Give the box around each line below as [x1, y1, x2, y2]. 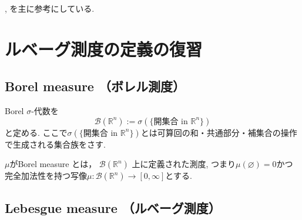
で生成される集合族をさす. [5, 138, 106, 150]
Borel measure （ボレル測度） [5, 77, 185, 95]
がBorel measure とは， [9, 158, 97, 170]
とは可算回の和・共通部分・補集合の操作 [140, 126, 297, 138]
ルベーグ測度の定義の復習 [5, 36, 203, 61]
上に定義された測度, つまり [132, 158, 236, 170]
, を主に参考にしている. [5, 2, 95, 14]
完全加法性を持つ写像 [5, 169, 87, 182]
